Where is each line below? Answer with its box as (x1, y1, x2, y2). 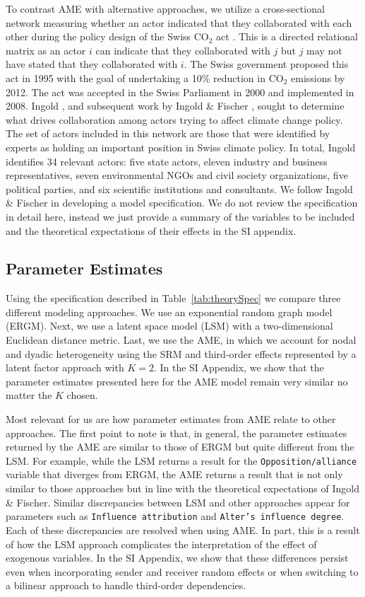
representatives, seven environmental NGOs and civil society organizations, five (6, 168, 348, 182)
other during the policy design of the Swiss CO (6, 29, 209, 44)
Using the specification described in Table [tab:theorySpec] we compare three (6, 291, 341, 306)
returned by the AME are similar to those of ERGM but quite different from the (6, 439, 354, 454)
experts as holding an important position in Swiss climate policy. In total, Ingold (6, 139, 356, 154)
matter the (6, 388, 52, 402)
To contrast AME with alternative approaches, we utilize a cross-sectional (6, 1, 325, 16)
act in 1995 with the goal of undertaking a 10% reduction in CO (6, 70, 284, 85)
